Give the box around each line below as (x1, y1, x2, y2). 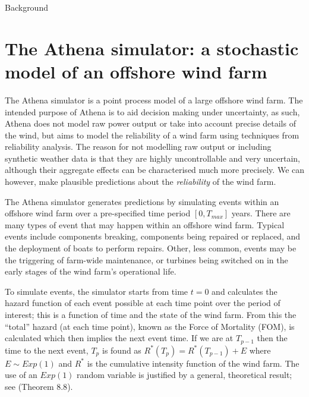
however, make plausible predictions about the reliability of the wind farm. (5, 175, 276, 188)
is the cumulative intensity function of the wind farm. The (87, 357, 299, 369)
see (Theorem (5, 380, 54, 392)
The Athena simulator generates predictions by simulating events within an (5, 195, 279, 207)
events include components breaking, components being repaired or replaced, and (5, 230, 301, 242)
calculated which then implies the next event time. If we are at (5, 332, 234, 344)
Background (5, 1, 48, 13)
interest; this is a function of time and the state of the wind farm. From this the (5, 308, 297, 320)
